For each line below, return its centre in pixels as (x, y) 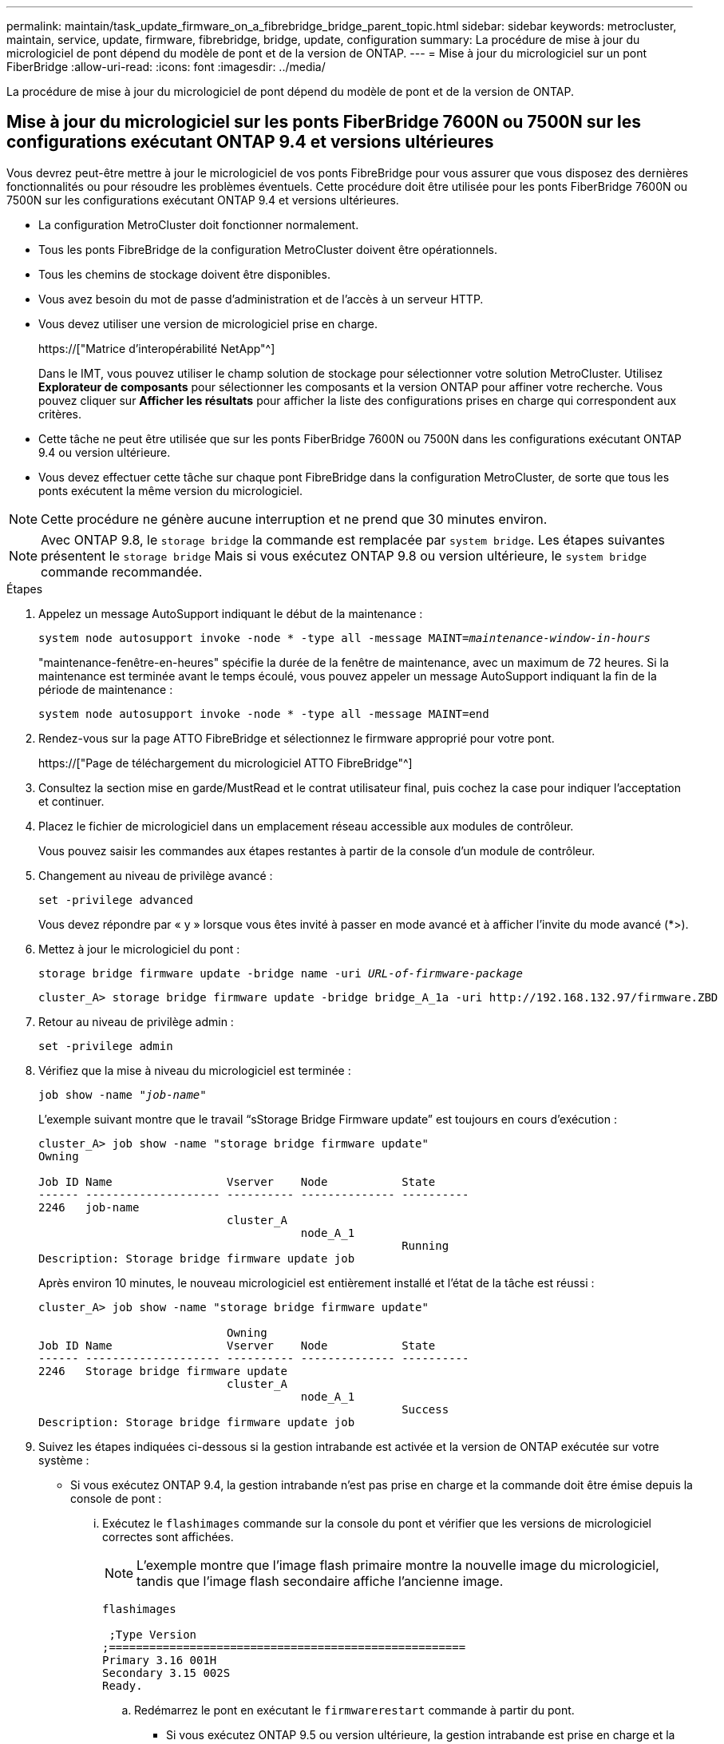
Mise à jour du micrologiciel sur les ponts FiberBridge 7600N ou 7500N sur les (324, 122)
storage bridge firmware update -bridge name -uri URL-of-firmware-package (281, 973)
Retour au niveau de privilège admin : (136, 1021)
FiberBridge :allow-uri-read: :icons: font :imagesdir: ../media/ (166, 67)
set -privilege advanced (116, 900)
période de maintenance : (106, 689)
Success (425, 1409)
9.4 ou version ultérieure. (105, 452)
